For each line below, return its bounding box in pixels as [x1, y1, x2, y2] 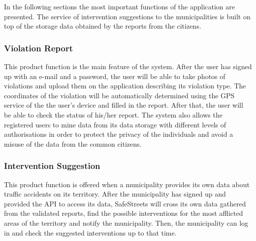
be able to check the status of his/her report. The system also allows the [4, 109, 223, 120]
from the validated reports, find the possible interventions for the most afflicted [4, 208, 243, 218]
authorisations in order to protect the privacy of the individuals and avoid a [4, 129, 233, 139]
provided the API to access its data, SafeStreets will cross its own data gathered [4, 198, 246, 208]
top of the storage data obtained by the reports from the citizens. [4, 21, 201, 31]
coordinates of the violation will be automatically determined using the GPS [4, 90, 235, 100]
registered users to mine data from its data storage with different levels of [4, 119, 226, 129]
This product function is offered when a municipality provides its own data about [4, 179, 250, 189]
